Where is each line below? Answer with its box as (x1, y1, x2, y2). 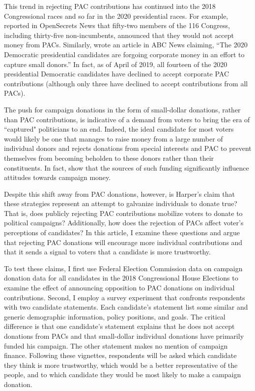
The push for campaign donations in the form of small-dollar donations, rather (4, 104, 241, 114)
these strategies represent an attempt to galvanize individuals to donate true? (4, 198, 237, 209)
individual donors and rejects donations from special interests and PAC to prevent (4, 143, 252, 153)
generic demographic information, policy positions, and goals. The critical (4, 311, 226, 321)
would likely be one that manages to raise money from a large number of (4, 133, 223, 143)
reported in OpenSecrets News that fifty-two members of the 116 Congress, (4, 20, 230, 31)
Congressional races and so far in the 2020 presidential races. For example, (4, 10, 228, 21)
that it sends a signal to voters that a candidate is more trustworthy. (4, 247, 211, 257)
